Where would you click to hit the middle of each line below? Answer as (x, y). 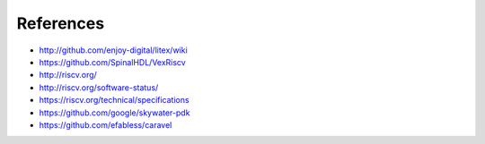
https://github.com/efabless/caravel (106, 124)
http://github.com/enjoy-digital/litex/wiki (113, 50)
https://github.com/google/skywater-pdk (115, 113)
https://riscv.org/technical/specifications (114, 100)
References (61, 23)
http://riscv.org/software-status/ (99, 87)
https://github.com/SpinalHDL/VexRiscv (112, 62)
